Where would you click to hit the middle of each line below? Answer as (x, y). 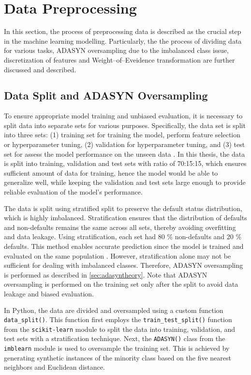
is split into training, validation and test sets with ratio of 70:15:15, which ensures (125, 163)
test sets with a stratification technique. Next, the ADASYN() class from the (115, 338)
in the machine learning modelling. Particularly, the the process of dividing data (123, 41)
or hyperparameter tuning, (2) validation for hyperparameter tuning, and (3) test (125, 144)
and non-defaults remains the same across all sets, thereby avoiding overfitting (120, 227)
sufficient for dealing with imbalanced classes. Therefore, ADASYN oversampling (124, 265)
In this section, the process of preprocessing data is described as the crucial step (123, 31)
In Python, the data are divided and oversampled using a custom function (114, 310)
